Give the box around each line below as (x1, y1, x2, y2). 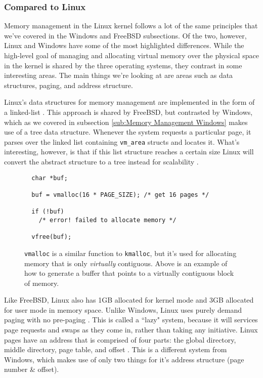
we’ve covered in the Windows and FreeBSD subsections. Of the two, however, (4, 30, 247, 40)
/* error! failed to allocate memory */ (38, 216, 177, 224)
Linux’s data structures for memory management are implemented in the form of (4, 97, 255, 107)
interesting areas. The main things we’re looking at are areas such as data (4, 70, 233, 80)
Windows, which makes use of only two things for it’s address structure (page (4, 354, 244, 364)
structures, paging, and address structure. (4, 79, 133, 90)
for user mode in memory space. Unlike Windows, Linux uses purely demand (4, 304, 242, 315)
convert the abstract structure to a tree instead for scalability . (4, 156, 199, 166)
